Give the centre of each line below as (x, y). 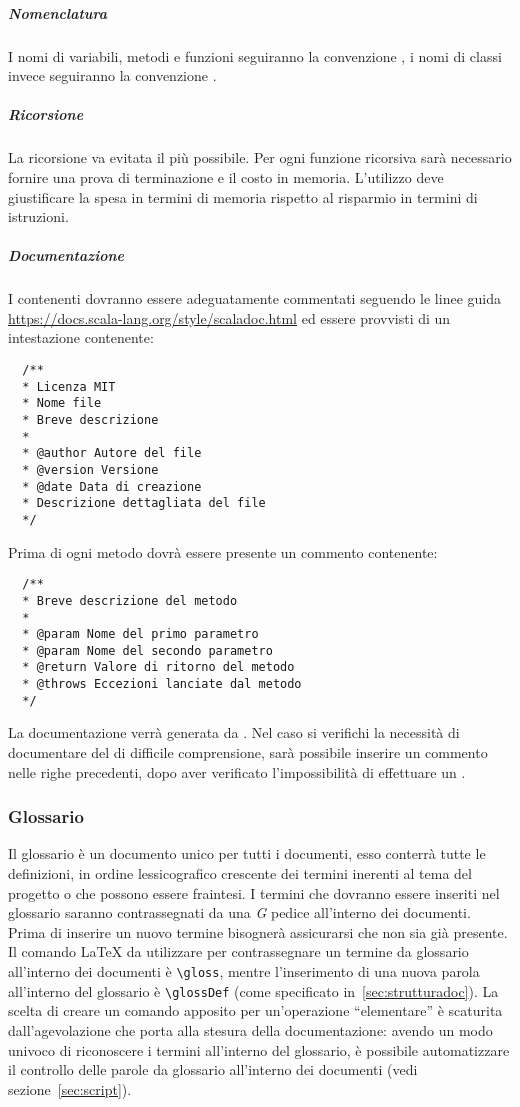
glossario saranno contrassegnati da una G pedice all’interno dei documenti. (239, 912)
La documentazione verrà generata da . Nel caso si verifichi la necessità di (234, 732)
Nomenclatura (58, 12)
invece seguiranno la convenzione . (112, 75)
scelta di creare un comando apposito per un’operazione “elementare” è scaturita (255, 1010)
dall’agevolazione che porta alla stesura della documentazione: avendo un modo (250, 1029)
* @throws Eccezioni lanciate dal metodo (162, 684)
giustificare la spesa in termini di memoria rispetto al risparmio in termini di (243, 196)
